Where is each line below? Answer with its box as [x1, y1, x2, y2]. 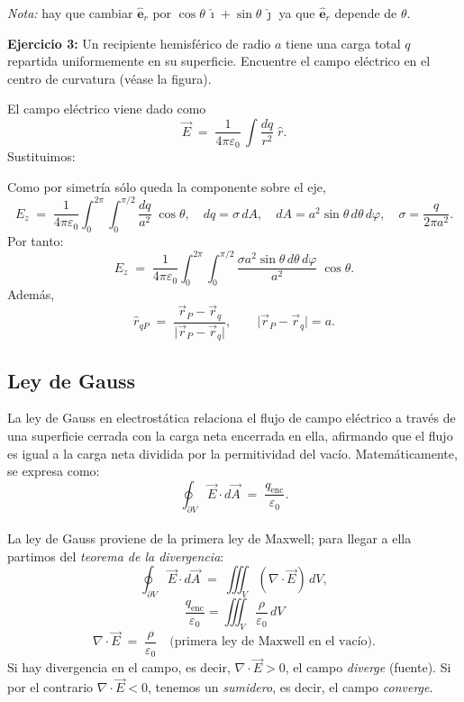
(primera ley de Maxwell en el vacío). [169, 635, 376, 649]
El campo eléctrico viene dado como [7, 99, 206, 118]
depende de [334, 4, 397, 22]
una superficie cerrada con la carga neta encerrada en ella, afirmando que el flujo [7, 426, 453, 444]
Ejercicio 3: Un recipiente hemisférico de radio [7, 33, 271, 52]
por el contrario [7, 678, 94, 697]
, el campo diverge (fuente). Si [285, 658, 451, 677]
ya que [278, 4, 315, 22]
